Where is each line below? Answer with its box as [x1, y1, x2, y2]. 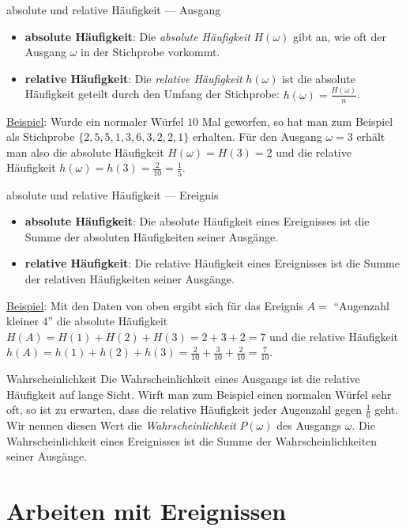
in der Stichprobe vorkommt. [81, 44, 220, 60]
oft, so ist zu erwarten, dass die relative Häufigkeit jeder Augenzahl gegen [6, 401, 362, 418]
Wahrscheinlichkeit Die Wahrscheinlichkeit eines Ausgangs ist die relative [6, 370, 360, 387]
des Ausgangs [276, 417, 342, 434]
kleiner [6, 313, 39, 329]
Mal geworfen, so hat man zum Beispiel [201, 112, 393, 129]
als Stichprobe [6, 128, 75, 145]
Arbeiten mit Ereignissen [6, 495, 287, 527]
